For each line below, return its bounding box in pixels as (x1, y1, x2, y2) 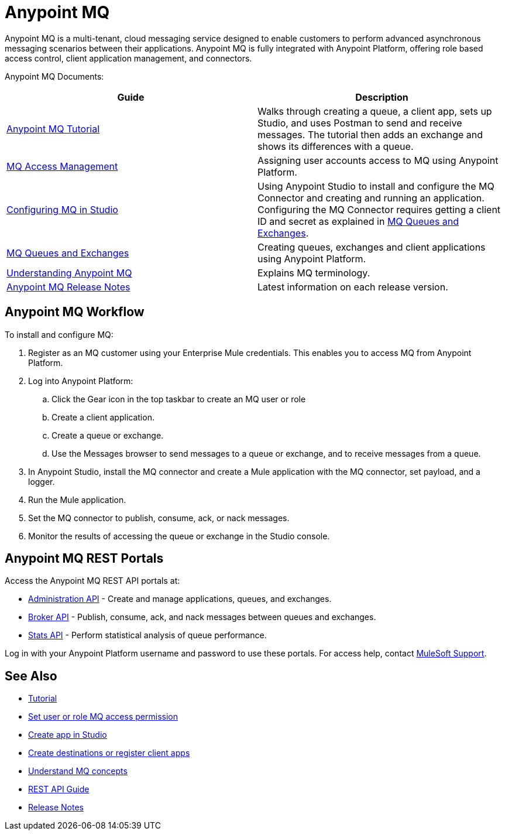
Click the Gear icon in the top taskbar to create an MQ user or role (51, 393, 306, 404)
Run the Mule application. (28, 494, 126, 505)
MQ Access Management (6, 160, 118, 172)
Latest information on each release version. (257, 280, 448, 293)
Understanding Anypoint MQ (6, 266, 132, 279)
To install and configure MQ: (5, 329, 114, 340)
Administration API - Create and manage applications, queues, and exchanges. (28, 594, 332, 604)
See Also (5, 668, 57, 683)
